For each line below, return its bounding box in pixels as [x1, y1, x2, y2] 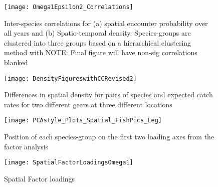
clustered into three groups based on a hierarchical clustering [4, 37, 191, 48]
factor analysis [4, 141, 49, 151]
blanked [4, 57, 28, 68]
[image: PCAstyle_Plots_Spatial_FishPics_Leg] [4, 117, 162, 124]
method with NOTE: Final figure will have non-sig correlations [4, 47, 197, 58]
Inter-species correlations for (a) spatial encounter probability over [4, 18, 208, 28]
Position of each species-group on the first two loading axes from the [4, 131, 214, 142]
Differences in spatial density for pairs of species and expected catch [4, 89, 213, 100]
